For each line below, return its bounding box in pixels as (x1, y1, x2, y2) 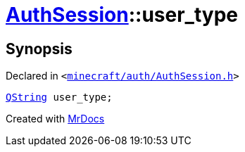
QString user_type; (6, 91, 113, 103)
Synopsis (6, 39, 73, 58)
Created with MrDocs (6, 113, 105, 125)
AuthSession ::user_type (6, 3, 238, 27)
